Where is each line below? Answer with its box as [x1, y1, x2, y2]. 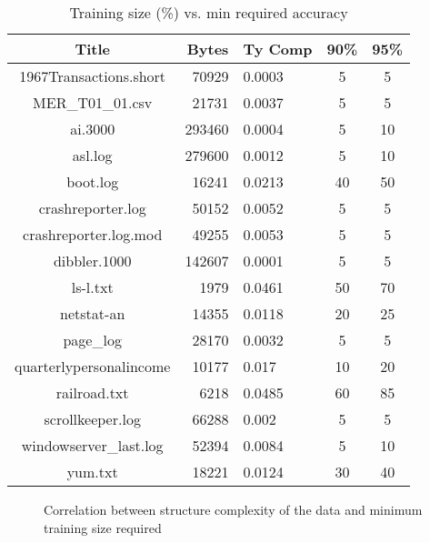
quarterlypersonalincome [15, 356, 171, 377]
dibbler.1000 [53, 250, 132, 271]
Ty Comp [243, 38, 313, 59]
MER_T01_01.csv [33, 92, 153, 113]
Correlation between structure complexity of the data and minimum [44, 500, 423, 518]
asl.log [72, 145, 113, 166]
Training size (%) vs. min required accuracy [69, 2, 348, 23]
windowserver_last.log [21, 435, 164, 456]
